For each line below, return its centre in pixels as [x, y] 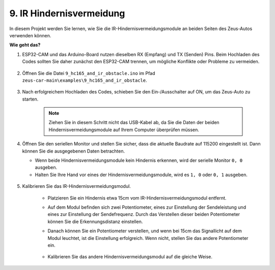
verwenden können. [30, 35]
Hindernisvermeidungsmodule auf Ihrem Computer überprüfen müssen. [124, 130]
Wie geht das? [25, 45]
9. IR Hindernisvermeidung [67, 13]
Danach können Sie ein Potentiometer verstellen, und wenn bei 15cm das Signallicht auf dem [145, 231]
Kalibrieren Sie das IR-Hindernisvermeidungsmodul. [76, 186]
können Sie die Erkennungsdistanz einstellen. [95, 222]
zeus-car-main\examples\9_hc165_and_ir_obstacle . [85, 80]
